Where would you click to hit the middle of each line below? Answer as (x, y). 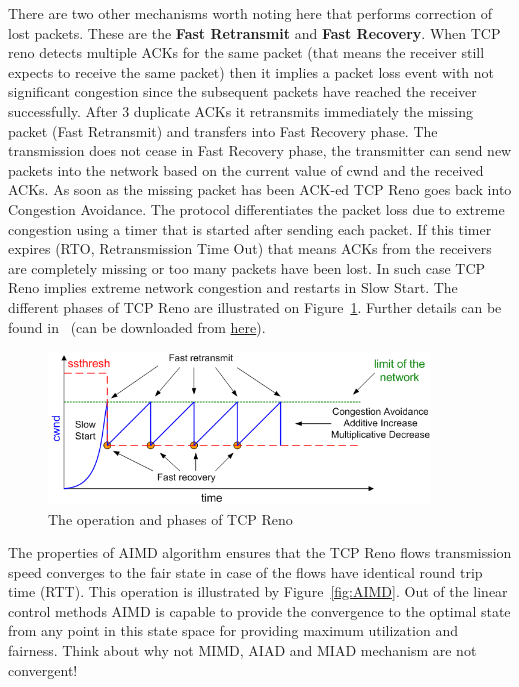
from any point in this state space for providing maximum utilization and (233, 630)
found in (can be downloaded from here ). (137, 326)
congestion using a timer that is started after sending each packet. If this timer (250, 228)
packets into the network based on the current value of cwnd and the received (246, 169)
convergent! (43, 669)
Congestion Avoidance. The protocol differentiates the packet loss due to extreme (256, 208)
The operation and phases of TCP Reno (170, 518)
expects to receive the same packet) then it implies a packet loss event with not (251, 71)
